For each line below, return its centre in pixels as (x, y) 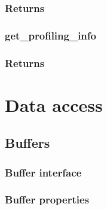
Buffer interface (43, 172)
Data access (54, 104)
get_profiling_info (51, 35)
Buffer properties (47, 200)
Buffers (27, 143)
